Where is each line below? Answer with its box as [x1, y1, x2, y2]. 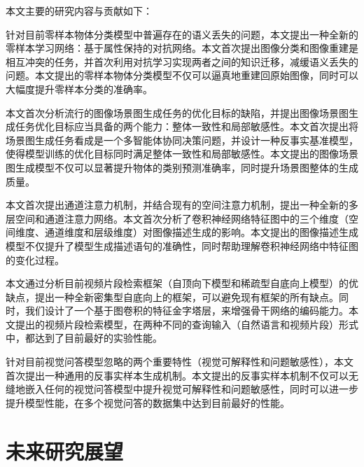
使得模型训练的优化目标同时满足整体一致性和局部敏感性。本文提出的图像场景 [6, 146, 358, 161]
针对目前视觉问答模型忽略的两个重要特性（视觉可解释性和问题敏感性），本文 [6, 354, 353, 369]
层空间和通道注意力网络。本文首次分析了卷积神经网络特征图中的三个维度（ [6, 211, 349, 225]
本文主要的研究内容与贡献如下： [6, 4, 153, 18]
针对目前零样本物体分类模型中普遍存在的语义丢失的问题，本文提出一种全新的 [6, 27, 358, 41]
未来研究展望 [6, 436, 124, 465]
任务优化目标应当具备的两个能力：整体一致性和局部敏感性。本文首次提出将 [15, 119, 358, 134]
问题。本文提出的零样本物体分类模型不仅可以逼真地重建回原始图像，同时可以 [6, 68, 358, 83]
